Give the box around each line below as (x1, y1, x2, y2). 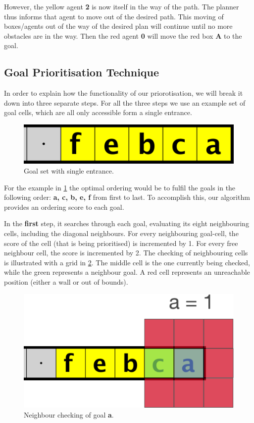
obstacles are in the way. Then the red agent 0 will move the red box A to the (4, 30, 242, 41)
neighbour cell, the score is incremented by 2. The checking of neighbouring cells (4, 247, 248, 258)
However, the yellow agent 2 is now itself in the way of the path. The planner (4, 1, 239, 11)
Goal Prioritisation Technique (4, 64, 159, 80)
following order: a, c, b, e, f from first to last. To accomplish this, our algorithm (4, 192, 250, 202)
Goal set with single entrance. (24, 166, 114, 176)
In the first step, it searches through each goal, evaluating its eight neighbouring (4, 218, 249, 229)
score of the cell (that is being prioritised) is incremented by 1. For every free (4, 238, 238, 248)
